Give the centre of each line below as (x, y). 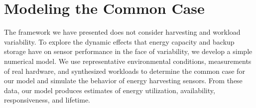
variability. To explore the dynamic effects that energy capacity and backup (119, 41)
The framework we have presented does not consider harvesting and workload (122, 32)
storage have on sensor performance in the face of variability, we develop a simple (128, 51)
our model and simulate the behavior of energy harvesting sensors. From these (123, 81)
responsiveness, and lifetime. (47, 100)
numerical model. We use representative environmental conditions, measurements (128, 61)
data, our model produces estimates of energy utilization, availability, (110, 90)
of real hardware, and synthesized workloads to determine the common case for (125, 71)
